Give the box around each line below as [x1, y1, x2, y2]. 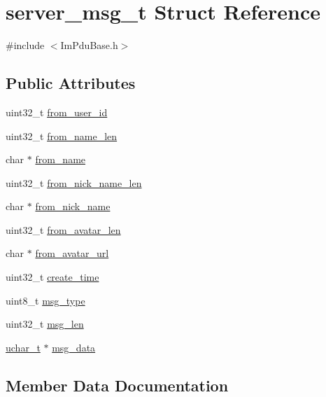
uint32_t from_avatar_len [6, 222, 121, 237]
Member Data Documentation [6, 374, 229, 396]
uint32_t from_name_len [6, 128, 118, 143]
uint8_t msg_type [6, 293, 85, 307]
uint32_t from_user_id [6, 104, 108, 119]
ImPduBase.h [60, 38, 118, 53]
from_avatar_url [35, 246, 109, 260]
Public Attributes [6, 72, 136, 94]
